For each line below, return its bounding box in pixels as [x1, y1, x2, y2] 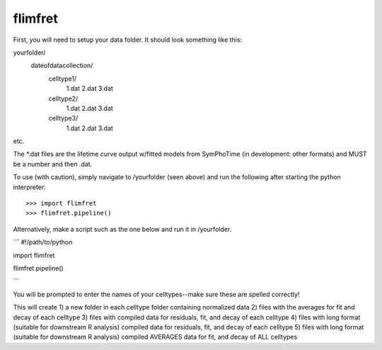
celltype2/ [48, 94, 79, 103]
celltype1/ [48, 74, 77, 83]
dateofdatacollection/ [30, 61, 93, 70]
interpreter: [13, 183, 46, 191]
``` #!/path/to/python [13, 238, 73, 247]
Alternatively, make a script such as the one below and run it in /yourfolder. [13, 225, 232, 233]
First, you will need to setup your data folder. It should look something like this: [13, 35, 243, 44]
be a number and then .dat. [13, 159, 93, 168]
